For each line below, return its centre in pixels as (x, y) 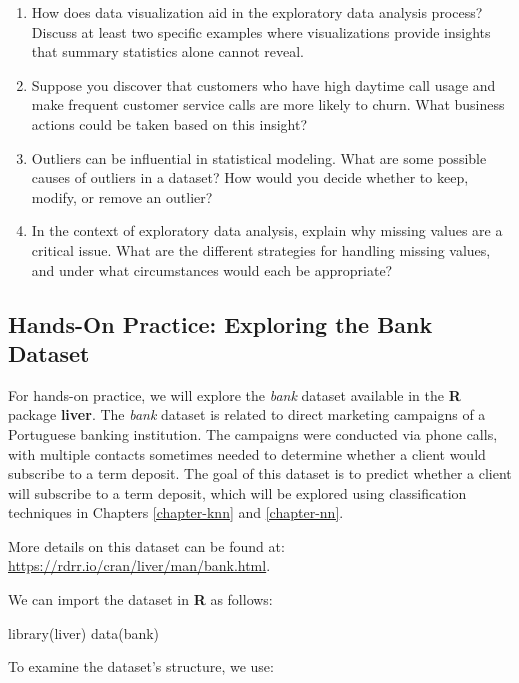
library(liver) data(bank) (84, 632)
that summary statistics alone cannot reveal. (167, 51)
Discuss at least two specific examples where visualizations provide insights (261, 31)
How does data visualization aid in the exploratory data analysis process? (257, 12)
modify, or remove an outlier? (122, 196)
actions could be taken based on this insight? (169, 123)
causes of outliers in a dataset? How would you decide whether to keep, (250, 177)
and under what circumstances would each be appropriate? (212, 269)
